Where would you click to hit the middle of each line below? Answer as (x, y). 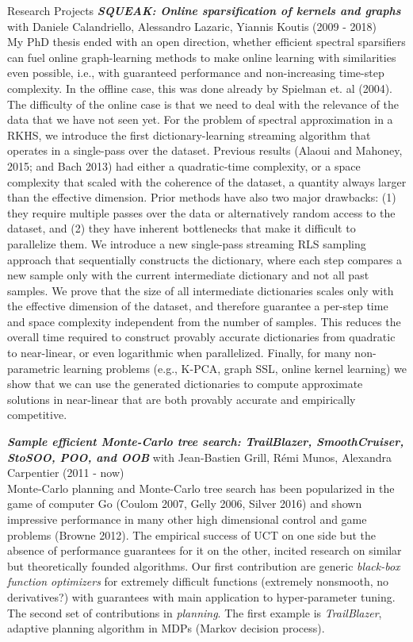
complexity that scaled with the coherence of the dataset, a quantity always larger (207, 181)
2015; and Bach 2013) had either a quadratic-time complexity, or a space (184, 165)
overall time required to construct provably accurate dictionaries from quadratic (201, 337)
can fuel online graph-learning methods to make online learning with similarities (202, 57)
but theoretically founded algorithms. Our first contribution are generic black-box (204, 565)
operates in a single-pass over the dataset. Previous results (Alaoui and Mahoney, (205, 150)
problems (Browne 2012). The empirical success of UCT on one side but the (191, 534)
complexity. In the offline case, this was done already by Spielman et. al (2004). (200, 88)
